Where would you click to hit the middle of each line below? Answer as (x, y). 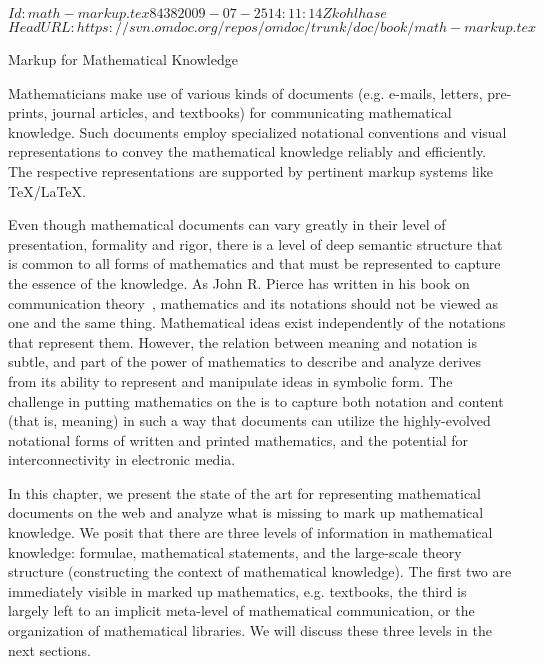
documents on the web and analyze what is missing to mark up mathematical (246, 512)
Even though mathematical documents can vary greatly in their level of (227, 224)
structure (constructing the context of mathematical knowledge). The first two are (260, 571)
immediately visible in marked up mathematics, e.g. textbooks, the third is (237, 590)
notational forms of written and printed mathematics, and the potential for (238, 439)
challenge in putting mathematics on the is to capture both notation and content (256, 400)
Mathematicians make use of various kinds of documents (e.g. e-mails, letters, (245, 92)
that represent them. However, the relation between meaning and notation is (242, 341)
